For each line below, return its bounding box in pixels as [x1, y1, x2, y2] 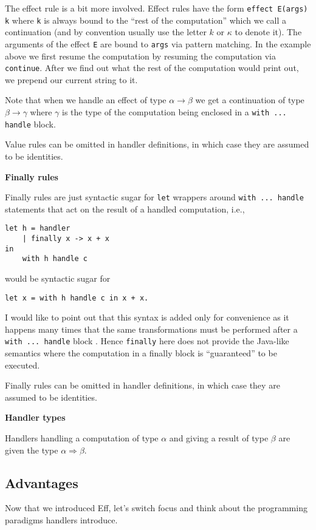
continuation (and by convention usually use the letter [5, 25, 207, 38]
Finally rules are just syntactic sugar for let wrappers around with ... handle [5, 191, 304, 203]
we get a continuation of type [195, 93, 304, 106]
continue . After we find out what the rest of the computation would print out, [5, 61, 299, 74]
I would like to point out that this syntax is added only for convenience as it [5, 311, 289, 324]
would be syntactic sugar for [5, 271, 111, 284]
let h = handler [5, 224, 70, 233]
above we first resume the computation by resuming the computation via [5, 49, 276, 62]
